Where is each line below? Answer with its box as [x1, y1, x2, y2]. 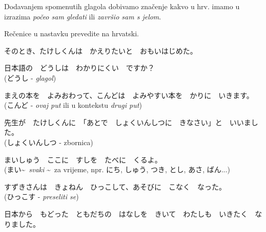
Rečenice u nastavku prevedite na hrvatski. [4, 28, 139, 39]
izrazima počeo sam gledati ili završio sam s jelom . [4, 11, 161, 21]
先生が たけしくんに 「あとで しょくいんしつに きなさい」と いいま [4, 117, 251, 127]
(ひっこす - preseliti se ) [4, 191, 79, 202]
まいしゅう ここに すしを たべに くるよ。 [4, 154, 162, 165]
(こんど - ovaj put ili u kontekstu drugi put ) [4, 100, 142, 110]
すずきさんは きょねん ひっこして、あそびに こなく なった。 [4, 181, 226, 192]
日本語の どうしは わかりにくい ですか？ [4, 62, 155, 73]
